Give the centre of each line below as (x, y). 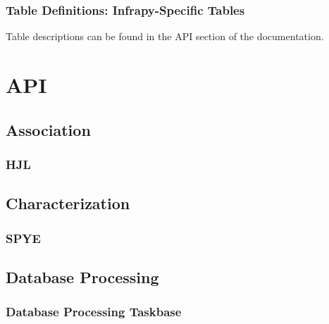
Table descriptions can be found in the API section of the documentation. (165, 36)
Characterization (68, 203)
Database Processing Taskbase (94, 312)
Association (48, 129)
